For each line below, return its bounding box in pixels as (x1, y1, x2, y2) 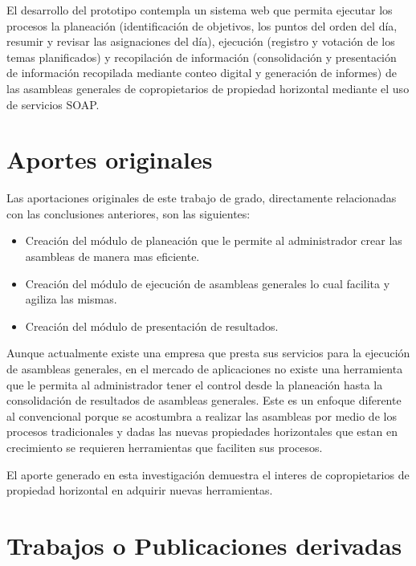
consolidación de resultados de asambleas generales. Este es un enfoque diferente (6, 392, 402, 409)
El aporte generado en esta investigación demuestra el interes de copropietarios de (6, 466, 410, 483)
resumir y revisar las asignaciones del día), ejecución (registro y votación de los (6, 33, 395, 50)
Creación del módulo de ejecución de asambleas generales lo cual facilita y (25, 275, 390, 291)
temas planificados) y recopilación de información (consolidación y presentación (6, 48, 397, 65)
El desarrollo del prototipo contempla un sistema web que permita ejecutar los (6, 2, 393, 18)
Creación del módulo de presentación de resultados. (25, 317, 279, 334)
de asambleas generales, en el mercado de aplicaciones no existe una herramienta (6, 360, 403, 377)
